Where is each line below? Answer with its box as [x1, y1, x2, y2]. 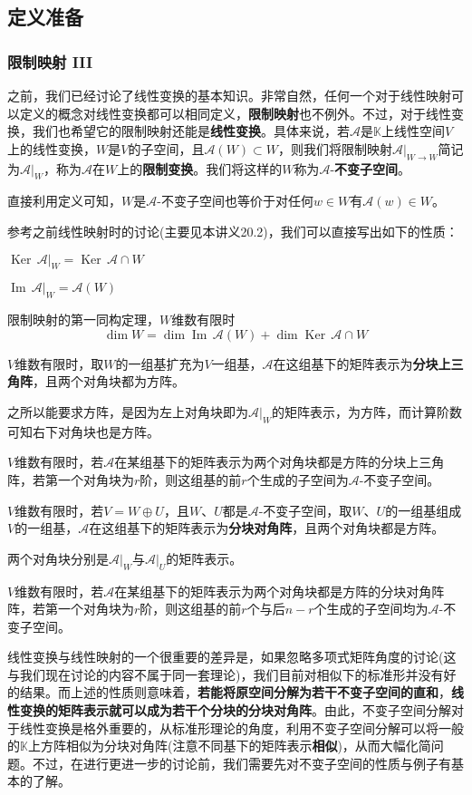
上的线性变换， [7, 139, 96, 158]
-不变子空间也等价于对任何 [157, 191, 313, 210]
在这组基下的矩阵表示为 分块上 [273, 354, 451, 373]
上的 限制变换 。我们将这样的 [117, 159, 283, 178]
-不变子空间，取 [258, 500, 352, 519]
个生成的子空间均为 [313, 599, 429, 618]
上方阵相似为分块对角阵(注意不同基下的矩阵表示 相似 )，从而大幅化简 [27, 736, 431, 755]
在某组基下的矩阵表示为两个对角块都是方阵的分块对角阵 [114, 581, 445, 600]
